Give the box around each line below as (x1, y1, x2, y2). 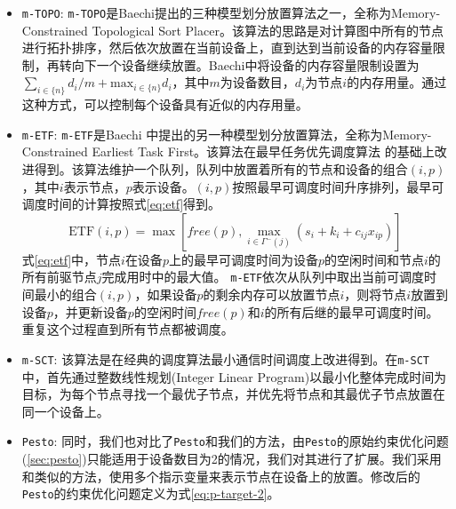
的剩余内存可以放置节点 (203, 285, 340, 304)
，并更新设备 (52, 302, 128, 321)
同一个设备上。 (21, 402, 109, 420)
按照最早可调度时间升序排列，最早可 (232, 177, 444, 195)
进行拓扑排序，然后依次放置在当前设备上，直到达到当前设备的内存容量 (21, 38, 433, 57)
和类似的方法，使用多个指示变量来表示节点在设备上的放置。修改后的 (21, 466, 420, 485)
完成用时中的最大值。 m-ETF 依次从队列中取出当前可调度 (101, 267, 425, 286)
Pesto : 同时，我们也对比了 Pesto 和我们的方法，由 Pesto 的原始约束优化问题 (21, 432, 449, 450)
